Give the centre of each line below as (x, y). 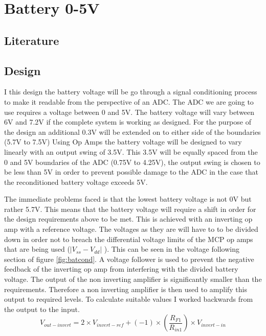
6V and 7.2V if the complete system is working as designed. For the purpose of (128, 122)
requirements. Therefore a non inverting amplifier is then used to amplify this (126, 289)
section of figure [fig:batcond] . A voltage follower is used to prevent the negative (129, 259)
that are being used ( (37, 249)
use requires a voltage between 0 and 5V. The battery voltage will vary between (129, 112)
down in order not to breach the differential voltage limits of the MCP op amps (129, 239)
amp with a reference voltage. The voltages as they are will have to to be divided (131, 229)
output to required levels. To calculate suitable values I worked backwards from (129, 299)
